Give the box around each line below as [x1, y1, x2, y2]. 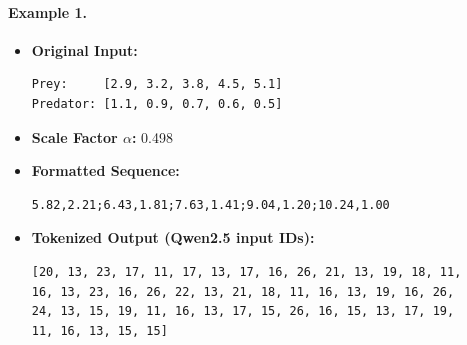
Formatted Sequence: [31, 160, 180, 181]
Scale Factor [31, 126, 118, 147]
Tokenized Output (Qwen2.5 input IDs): [31, 227, 315, 248]
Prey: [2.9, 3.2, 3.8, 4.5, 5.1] [31, 77, 283, 92]
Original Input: [31, 39, 138, 60]
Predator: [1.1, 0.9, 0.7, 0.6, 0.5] [31, 96, 283, 111]
